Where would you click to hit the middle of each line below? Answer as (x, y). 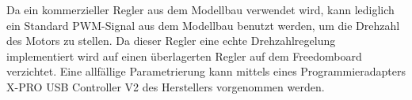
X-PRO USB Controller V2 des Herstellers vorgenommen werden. (166, 86)
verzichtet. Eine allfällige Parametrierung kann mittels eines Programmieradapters (206, 71)
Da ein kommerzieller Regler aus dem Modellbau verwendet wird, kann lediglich (200, 9)
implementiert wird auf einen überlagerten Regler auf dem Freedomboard (184, 56)
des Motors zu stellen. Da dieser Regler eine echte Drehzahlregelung (171, 41)
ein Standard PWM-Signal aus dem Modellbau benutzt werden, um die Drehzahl (203, 25)
